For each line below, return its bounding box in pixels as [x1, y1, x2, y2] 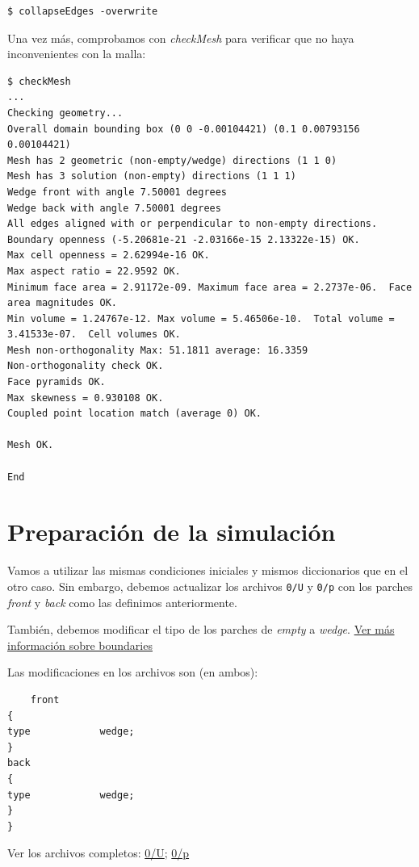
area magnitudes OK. [7, 297, 118, 309]
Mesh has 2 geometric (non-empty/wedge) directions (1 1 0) [7, 154, 337, 166]
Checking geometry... [7, 107, 124, 119]
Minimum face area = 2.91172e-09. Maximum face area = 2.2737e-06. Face [7, 281, 413, 293]
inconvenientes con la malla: [7, 45, 146, 62]
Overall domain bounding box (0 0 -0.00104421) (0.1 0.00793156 [7, 123, 360, 135]
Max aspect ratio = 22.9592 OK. [7, 265, 181, 277]
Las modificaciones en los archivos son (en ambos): [7, 664, 258, 681]
